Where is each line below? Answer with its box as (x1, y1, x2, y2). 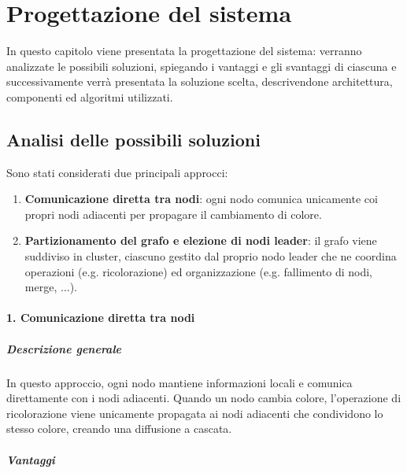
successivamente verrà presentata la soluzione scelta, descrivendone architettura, (6, 73, 393, 90)
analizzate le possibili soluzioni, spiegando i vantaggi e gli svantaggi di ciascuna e (6, 57, 397, 74)
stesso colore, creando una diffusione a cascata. (6, 420, 232, 437)
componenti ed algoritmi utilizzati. (6, 88, 173, 105)
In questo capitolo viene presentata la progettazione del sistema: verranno (6, 42, 362, 59)
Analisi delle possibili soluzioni (6, 127, 261, 151)
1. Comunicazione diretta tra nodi (6, 309, 195, 326)
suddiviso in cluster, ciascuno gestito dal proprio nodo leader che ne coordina (24, 248, 397, 264)
